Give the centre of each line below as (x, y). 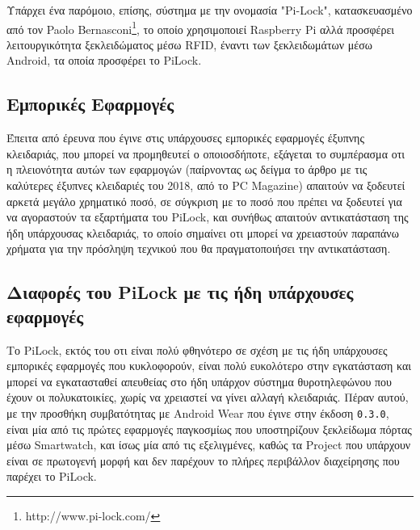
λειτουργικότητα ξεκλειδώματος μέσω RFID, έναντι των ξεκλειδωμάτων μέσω (189, 44)
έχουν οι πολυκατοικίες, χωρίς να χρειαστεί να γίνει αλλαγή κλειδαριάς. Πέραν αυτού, (208, 397)
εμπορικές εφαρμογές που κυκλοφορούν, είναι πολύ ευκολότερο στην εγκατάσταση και (209, 366)
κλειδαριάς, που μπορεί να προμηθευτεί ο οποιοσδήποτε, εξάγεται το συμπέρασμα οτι (206, 153)
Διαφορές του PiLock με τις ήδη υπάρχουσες (180, 292)
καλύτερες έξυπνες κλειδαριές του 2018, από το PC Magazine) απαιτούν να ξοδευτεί (206, 185)
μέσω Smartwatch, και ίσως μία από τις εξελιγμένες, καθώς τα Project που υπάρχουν (209, 445)
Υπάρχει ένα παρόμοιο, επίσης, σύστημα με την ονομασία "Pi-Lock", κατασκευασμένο (210, 10)
